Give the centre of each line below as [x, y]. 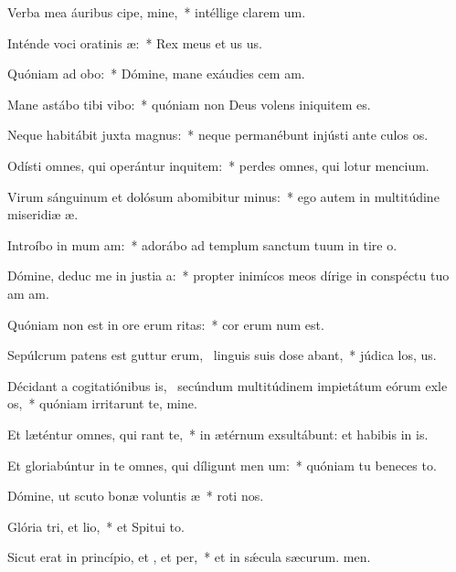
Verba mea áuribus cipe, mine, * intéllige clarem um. [157, 12]
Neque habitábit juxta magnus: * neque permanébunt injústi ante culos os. [218, 135]
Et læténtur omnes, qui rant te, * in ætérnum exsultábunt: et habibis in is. [218, 434]
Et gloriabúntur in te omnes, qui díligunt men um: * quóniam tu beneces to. [222, 465]
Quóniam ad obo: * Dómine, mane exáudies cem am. [156, 74]
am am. [28, 293]
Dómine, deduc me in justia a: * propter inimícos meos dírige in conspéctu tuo [228, 275]
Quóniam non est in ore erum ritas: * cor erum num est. [166, 324]
